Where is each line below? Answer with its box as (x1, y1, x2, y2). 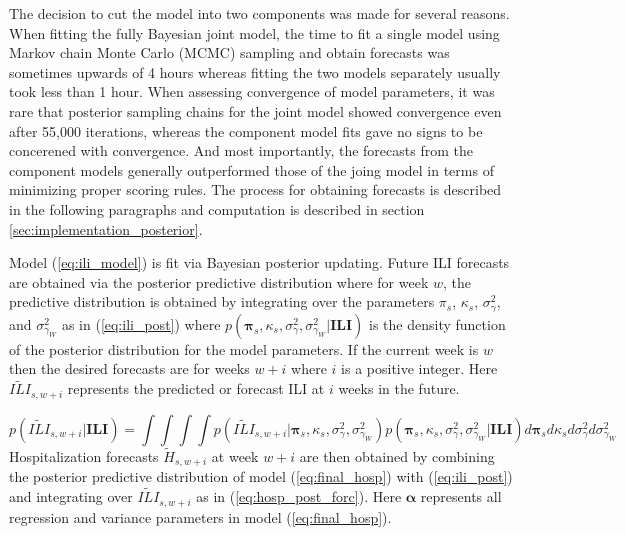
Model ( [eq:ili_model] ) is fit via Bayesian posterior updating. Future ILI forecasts (9, 252, 510, 273)
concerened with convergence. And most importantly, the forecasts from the (9, 140, 473, 161)
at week (211, 445, 259, 466)
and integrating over (9, 486, 133, 507)
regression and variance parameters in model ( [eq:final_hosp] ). (9, 506, 392, 527)
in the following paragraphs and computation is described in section (9, 198, 425, 219)
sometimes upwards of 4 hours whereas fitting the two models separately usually (9, 61, 501, 82)
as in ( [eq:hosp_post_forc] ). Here (196, 486, 402, 507)
